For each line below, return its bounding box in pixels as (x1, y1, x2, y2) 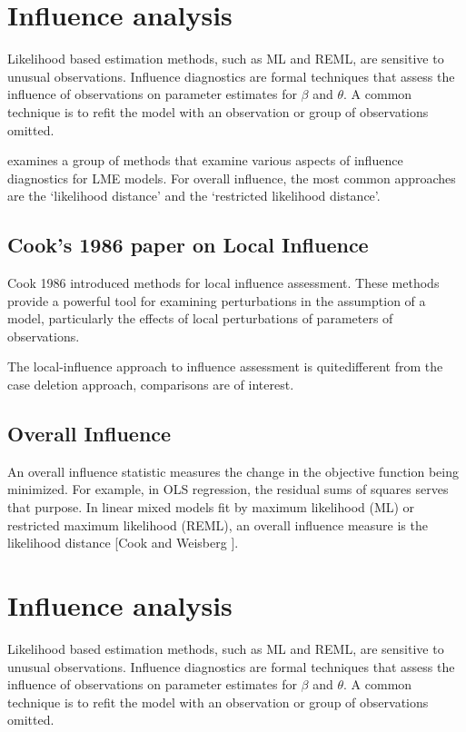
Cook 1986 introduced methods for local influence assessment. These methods (7, 273, 440, 292)
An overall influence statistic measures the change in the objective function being (7, 461, 459, 480)
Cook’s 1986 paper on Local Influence (7, 231, 369, 259)
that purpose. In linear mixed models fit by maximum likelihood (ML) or (7, 498, 415, 517)
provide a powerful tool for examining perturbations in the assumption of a (7, 291, 426, 310)
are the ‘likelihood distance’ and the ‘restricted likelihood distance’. (7, 186, 381, 205)
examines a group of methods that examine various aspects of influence (7, 151, 403, 170)
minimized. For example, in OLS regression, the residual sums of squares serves (7, 480, 449, 499)
